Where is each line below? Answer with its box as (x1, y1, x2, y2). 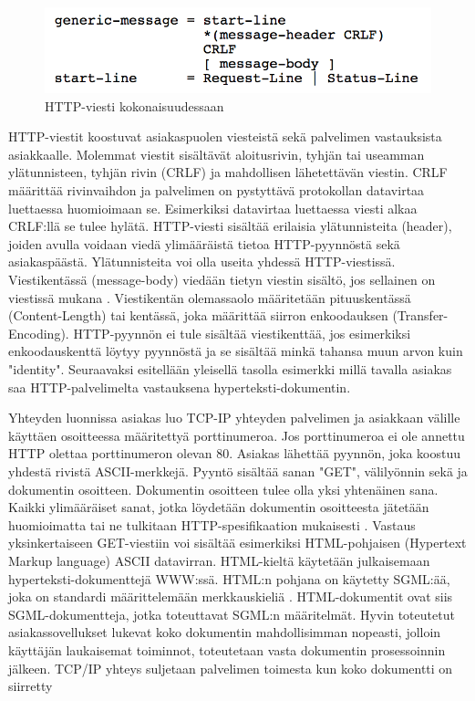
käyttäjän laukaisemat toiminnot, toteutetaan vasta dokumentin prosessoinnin (8, 640, 446, 659)
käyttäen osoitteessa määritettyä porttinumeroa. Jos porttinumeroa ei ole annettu (8, 425, 465, 445)
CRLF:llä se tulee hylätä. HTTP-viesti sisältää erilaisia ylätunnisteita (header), (8, 216, 452, 235)
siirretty (8, 676, 53, 696)
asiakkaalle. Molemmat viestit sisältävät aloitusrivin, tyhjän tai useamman (8, 144, 425, 163)
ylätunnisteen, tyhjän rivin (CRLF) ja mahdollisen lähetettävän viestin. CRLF (8, 162, 448, 182)
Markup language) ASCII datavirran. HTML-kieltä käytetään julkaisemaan (8, 550, 430, 570)
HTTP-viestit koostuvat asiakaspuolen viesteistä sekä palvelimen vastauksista (8, 127, 442, 146)
